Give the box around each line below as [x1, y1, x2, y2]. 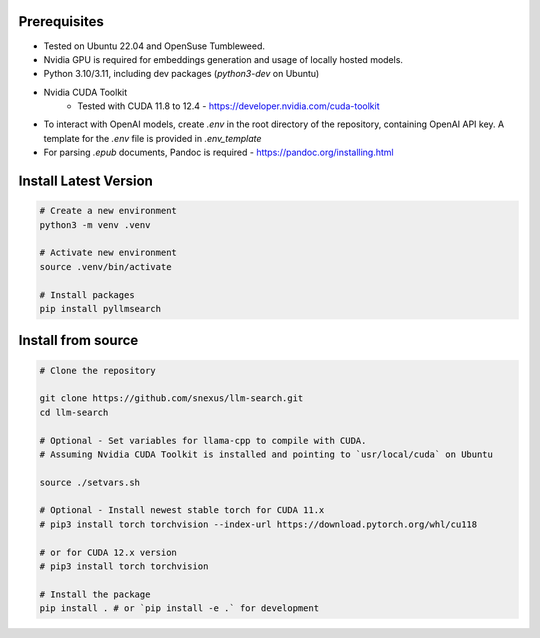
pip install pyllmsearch [39, 303, 162, 314]
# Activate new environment [39, 247, 177, 259]
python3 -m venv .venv [39, 219, 151, 230]
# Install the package [39, 588, 151, 600]
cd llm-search [39, 406, 109, 418]
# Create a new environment [39, 205, 177, 217]
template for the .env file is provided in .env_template [43, 132, 262, 144]
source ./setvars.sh [39, 476, 140, 488]
